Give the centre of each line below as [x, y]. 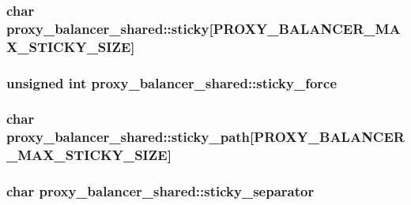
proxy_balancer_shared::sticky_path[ [130, 137]
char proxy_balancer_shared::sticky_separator [160, 191]
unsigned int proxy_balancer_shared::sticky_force [172, 82]
